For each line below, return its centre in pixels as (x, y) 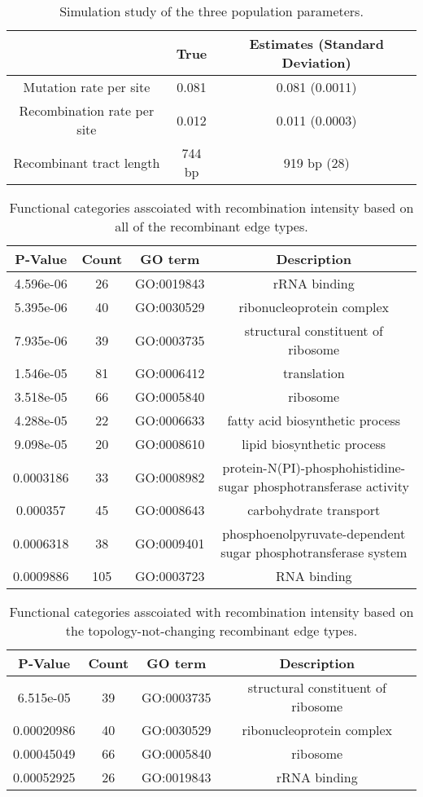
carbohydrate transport (314, 510)
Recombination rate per (87, 110)
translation (314, 373)
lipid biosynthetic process (314, 444)
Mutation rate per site (87, 87)
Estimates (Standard (316, 44)
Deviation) (316, 62)
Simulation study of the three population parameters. (211, 11)
